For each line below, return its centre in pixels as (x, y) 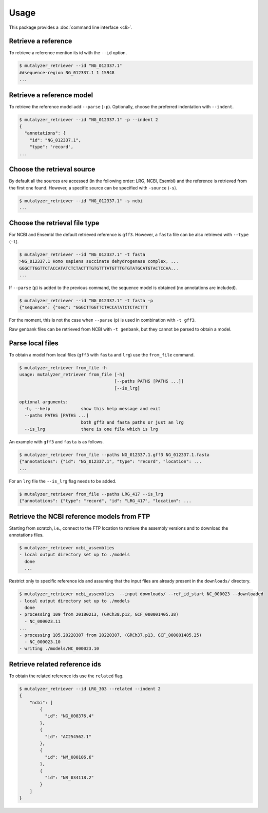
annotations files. (26, 535)
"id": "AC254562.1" (68, 737)
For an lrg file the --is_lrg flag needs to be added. (63, 481)
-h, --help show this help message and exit (93, 408)
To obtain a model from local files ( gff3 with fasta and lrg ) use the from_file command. (102, 354)
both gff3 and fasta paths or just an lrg (132, 422)
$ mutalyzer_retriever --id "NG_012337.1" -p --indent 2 (89, 119)
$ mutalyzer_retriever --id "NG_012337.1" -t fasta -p (86, 301)
